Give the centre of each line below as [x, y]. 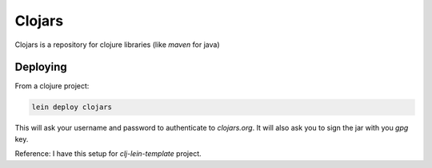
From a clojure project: [52, 86]
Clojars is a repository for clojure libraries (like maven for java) [117, 45]
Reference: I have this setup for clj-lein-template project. [108, 154]
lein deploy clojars [72, 107]
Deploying [41, 67]
